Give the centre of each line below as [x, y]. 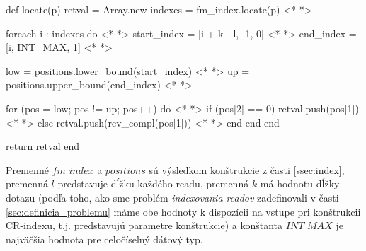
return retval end [42, 146]
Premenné [27, 169]
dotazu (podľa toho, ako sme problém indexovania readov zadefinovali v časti [172, 197]
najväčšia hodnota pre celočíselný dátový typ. [104, 239]
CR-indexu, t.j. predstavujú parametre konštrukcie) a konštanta [144, 225]
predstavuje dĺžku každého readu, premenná [153, 183]
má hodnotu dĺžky [300, 183]
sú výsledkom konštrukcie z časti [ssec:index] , [247, 169]
